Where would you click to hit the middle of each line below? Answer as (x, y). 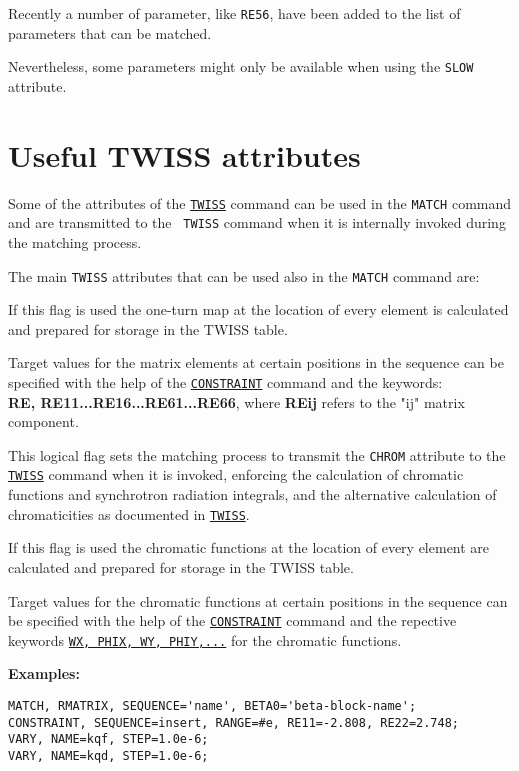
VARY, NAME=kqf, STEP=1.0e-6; (108, 739)
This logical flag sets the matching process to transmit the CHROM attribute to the (257, 454)
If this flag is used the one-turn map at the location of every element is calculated (258, 309)
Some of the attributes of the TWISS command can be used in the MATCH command (260, 202)
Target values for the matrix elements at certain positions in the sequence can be (256, 362)
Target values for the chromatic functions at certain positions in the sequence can (258, 600)
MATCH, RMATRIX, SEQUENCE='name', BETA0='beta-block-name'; (212, 706)
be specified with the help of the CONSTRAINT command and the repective (232, 620)
